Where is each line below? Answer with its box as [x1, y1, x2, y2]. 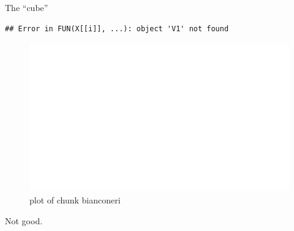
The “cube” [5, 1, 48, 13]
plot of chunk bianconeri [29, 194, 121, 206]
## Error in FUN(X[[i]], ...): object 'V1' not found [5, 24, 229, 33]
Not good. [5, 214, 43, 227]
